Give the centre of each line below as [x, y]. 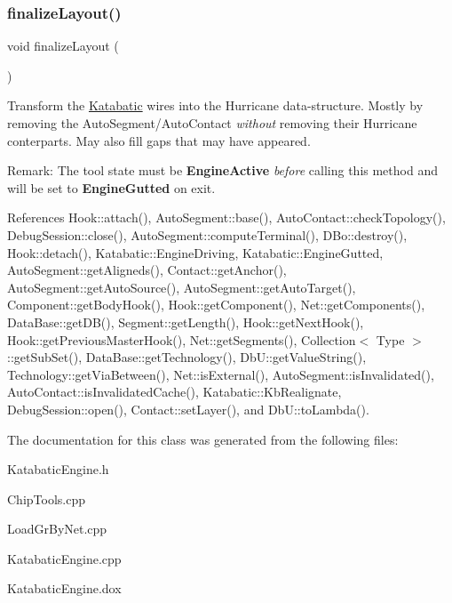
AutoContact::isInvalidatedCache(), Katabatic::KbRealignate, [174, 392]
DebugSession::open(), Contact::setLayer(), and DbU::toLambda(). [188, 409]
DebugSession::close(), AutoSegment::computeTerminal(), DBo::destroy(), [207, 234]
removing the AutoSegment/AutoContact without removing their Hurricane [212, 123]
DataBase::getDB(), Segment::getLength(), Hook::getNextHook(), [186, 322]
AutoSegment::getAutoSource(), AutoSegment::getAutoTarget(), [182, 287]
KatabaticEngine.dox [64, 588]
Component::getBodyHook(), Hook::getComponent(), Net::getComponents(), [216, 305]
